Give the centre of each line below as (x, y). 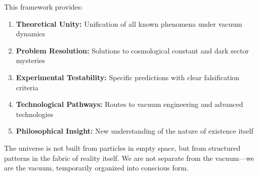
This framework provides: (44, 7)
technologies (35, 114)
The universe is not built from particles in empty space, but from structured (122, 148)
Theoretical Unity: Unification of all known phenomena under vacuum (129, 23)
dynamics (31, 34)
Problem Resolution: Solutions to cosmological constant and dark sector (132, 50)
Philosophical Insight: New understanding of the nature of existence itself (135, 131)
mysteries (30, 60)
